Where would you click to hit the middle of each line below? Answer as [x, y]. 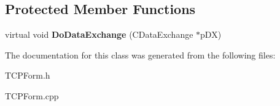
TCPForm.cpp [32, 95]
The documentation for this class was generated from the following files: [140, 55]
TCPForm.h [28, 75]
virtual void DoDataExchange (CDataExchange [99, 34]
